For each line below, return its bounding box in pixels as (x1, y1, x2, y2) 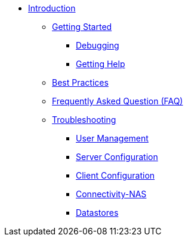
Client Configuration (76, 170, 155, 180)
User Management (76, 133, 149, 143)
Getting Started (52, 22, 112, 32)
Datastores (76, 207, 119, 218)
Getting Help (76, 59, 125, 69)
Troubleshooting (52, 115, 116, 125)
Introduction (28, 3, 76, 13)
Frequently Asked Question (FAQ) (52, 96, 183, 106)
